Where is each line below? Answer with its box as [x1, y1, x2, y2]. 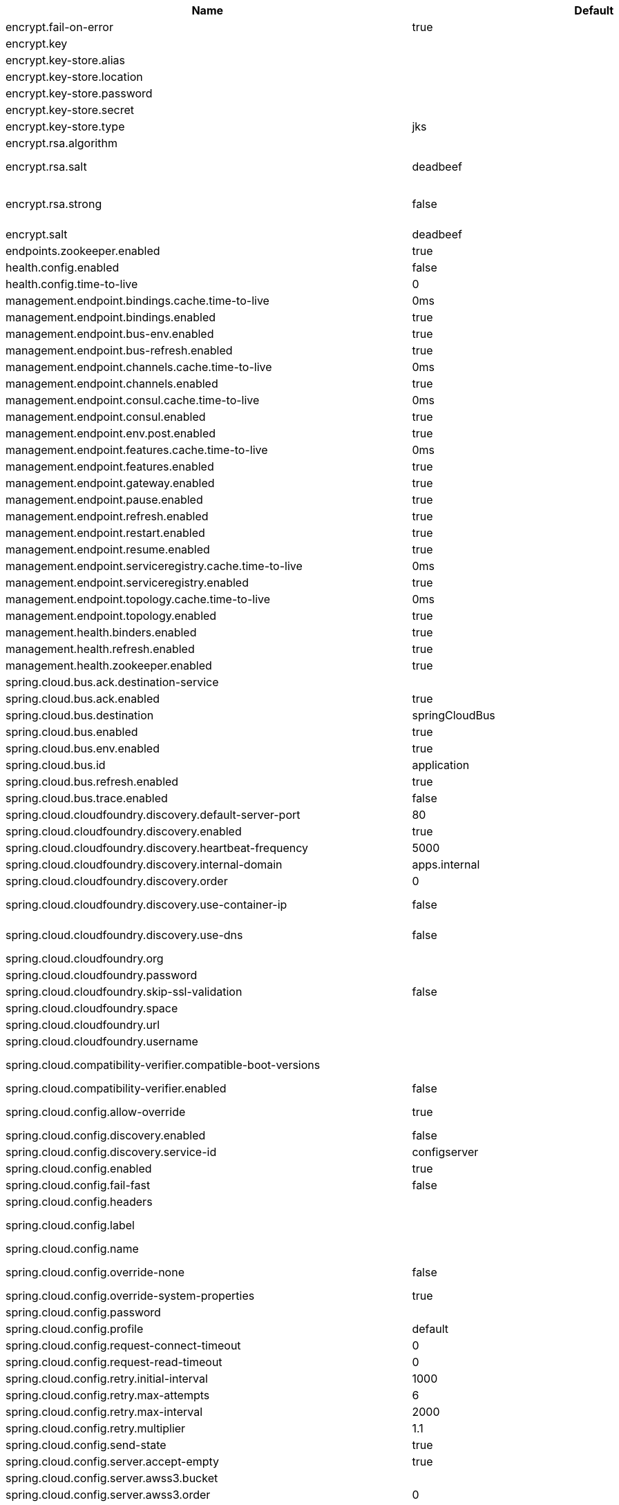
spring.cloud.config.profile [6, 1322, 144, 1336]
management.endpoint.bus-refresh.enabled [6, 343, 233, 357]
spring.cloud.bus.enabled [6, 725, 138, 739]
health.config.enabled [6, 261, 120, 274]
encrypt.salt [6, 227, 68, 241]
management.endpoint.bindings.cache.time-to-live [6, 294, 269, 307]
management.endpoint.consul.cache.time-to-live [6, 393, 260, 407]
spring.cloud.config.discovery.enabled [6, 1128, 206, 1142]
